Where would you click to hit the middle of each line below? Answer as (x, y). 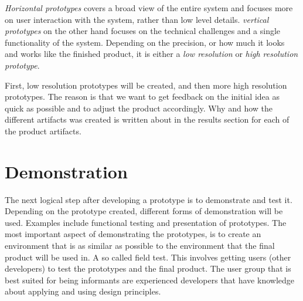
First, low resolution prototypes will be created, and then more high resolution (146, 85)
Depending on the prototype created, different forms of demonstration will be (144, 211)
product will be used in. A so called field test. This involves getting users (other (148, 257)
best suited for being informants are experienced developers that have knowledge (150, 280)
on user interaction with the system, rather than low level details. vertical (137, 19)
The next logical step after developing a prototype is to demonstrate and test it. (149, 199)
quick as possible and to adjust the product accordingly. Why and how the (139, 108)
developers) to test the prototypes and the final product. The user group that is (148, 268)
